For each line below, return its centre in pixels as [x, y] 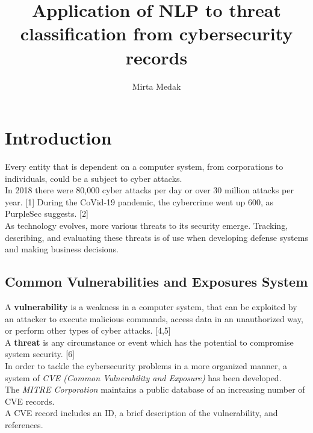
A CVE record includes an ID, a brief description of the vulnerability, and [141, 413]
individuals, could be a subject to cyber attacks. [94, 178]
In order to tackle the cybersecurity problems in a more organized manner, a [146, 365]
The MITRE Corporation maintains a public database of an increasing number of [155, 389]
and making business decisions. [62, 249]
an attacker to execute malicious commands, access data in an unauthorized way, [154, 318]
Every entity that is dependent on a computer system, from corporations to [144, 167]
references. [24, 424]
